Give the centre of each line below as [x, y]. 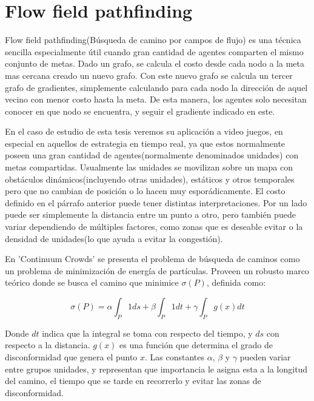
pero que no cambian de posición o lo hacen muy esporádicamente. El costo [145, 191]
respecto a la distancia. [48, 345]
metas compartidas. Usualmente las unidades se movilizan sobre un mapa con [149, 167]
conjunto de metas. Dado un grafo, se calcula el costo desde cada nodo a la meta [155, 63]
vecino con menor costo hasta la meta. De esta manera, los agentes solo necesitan [156, 99]
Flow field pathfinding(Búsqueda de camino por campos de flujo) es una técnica [153, 40]
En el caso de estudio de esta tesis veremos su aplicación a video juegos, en [144, 131]
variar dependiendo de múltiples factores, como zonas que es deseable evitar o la [154, 227]
